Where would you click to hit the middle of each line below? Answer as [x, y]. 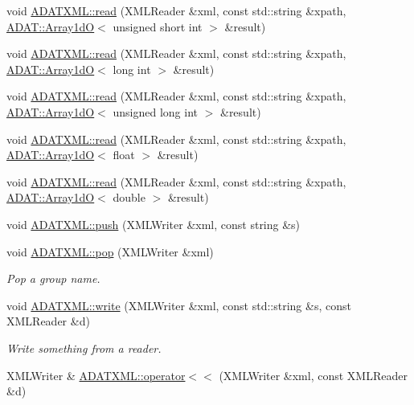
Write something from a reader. [84, 348]
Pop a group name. [53, 278]
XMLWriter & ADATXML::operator [96, 375]
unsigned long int [155, 111]
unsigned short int [158, 26]
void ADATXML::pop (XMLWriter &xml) [110, 251]
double [129, 197]
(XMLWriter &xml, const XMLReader [313, 375]
